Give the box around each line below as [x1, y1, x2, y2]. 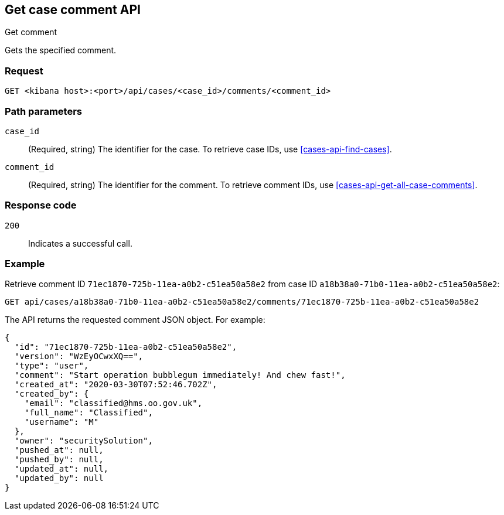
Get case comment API [5, 2, 141, 17]
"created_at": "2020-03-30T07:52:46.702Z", [14, 380, 217, 390]
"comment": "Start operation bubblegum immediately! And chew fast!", [14, 370, 346, 380]
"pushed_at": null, [14, 445, 104, 455]
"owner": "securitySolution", [14, 436, 153, 446]
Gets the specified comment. [5, 45, 117, 56]
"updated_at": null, [14, 464, 109, 474]
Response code [5, 199, 77, 212]
